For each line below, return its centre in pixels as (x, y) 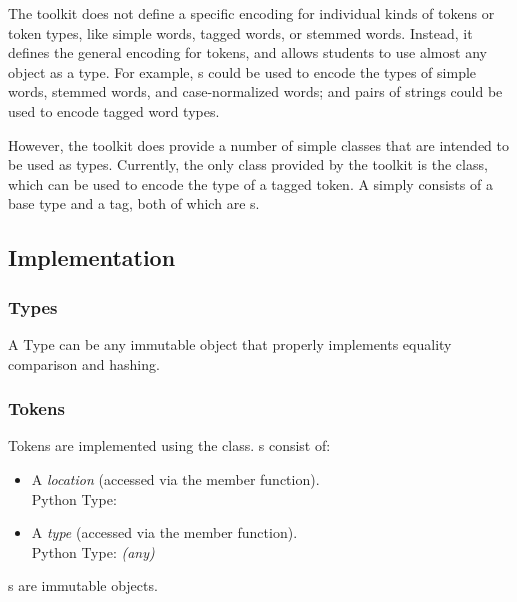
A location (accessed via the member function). (175, 478)
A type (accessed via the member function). (164, 532)
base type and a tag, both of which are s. (134, 203)
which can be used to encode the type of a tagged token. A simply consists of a (250, 183)
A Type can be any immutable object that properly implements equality (230, 343)
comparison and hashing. (84, 363)
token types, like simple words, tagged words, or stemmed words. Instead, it (240, 32)
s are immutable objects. (83, 585)
